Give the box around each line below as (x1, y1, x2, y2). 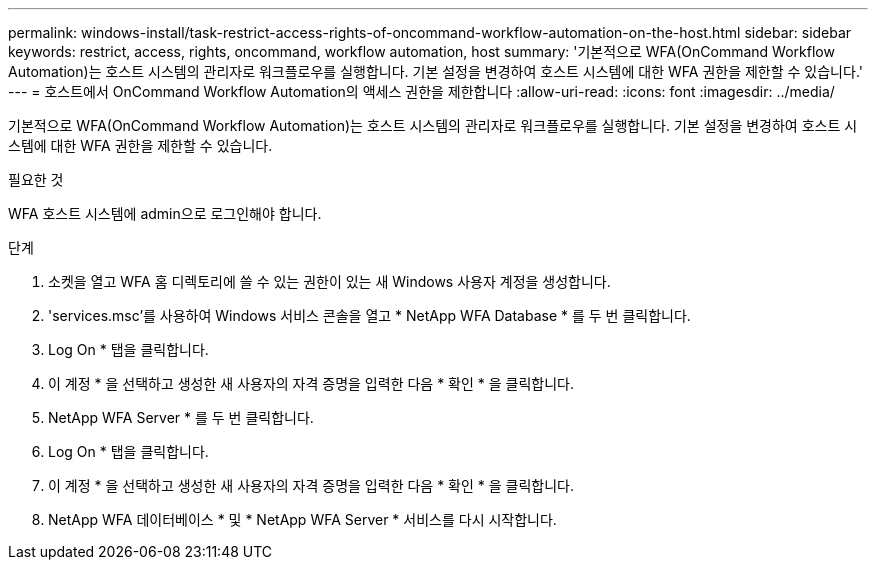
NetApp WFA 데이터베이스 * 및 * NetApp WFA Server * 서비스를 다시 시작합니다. (48, 511, 557, 528)
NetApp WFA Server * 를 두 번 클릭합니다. (48, 409, 314, 426)
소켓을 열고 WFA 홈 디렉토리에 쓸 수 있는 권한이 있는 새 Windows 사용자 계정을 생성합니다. (48, 273, 611, 290)
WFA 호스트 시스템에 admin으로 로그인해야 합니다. (8, 205, 322, 222)
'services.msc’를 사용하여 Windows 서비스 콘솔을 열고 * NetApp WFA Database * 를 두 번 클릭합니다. (48, 307, 691, 324)
